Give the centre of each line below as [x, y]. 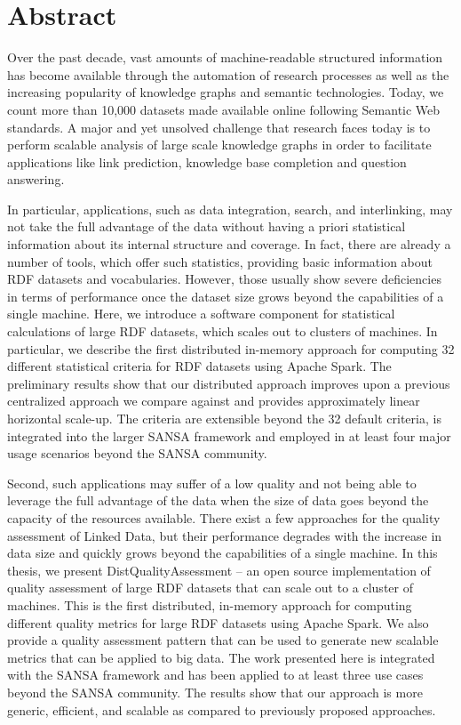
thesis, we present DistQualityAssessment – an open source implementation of [219, 570]
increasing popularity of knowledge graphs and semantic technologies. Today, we [226, 92]
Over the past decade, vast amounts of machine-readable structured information [225, 57]
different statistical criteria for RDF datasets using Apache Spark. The [199, 366]
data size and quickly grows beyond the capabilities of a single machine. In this [223, 553]
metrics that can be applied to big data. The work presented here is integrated [221, 657]
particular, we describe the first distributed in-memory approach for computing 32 [231, 348]
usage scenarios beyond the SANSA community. [137, 453]
